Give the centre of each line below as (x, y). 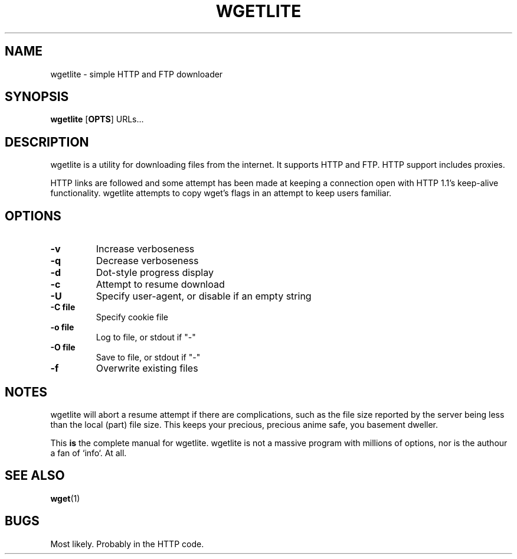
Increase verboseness (145, 249)
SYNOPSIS (37, 97)
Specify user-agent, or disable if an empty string (204, 296)
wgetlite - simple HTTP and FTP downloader (137, 74)
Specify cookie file (132, 317)
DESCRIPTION (47, 142)
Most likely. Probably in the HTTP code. (127, 544)
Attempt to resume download (160, 285)
